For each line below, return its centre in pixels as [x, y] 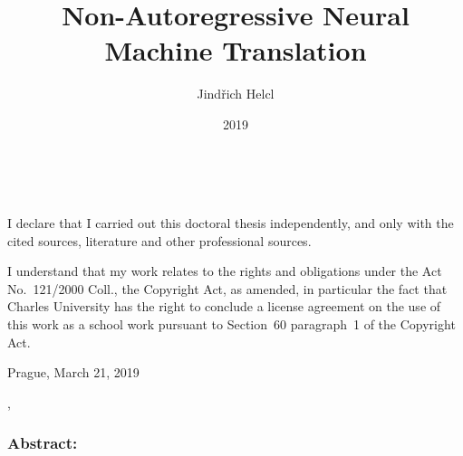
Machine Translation [236, 50]
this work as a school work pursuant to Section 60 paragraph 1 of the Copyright [231, 324]
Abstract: [43, 443]
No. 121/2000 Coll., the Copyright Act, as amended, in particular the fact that [227, 288]
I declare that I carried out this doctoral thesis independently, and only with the [231, 223]
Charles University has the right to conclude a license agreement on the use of [224, 306]
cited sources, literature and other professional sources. [159, 240]
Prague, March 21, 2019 [73, 372]
